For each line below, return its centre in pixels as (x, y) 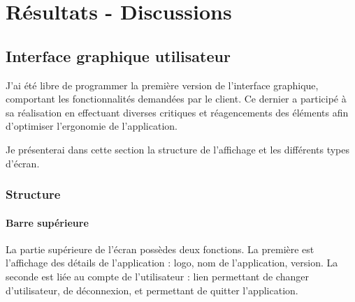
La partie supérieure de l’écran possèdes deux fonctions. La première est (160, 249)
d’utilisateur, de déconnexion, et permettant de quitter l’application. (152, 290)
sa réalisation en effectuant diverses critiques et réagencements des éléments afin (177, 112)
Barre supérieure (47, 222)
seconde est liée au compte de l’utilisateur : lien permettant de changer (157, 276)
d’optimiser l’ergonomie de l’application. (92, 126)
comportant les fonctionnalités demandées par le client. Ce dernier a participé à (176, 99)
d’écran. (23, 163)
